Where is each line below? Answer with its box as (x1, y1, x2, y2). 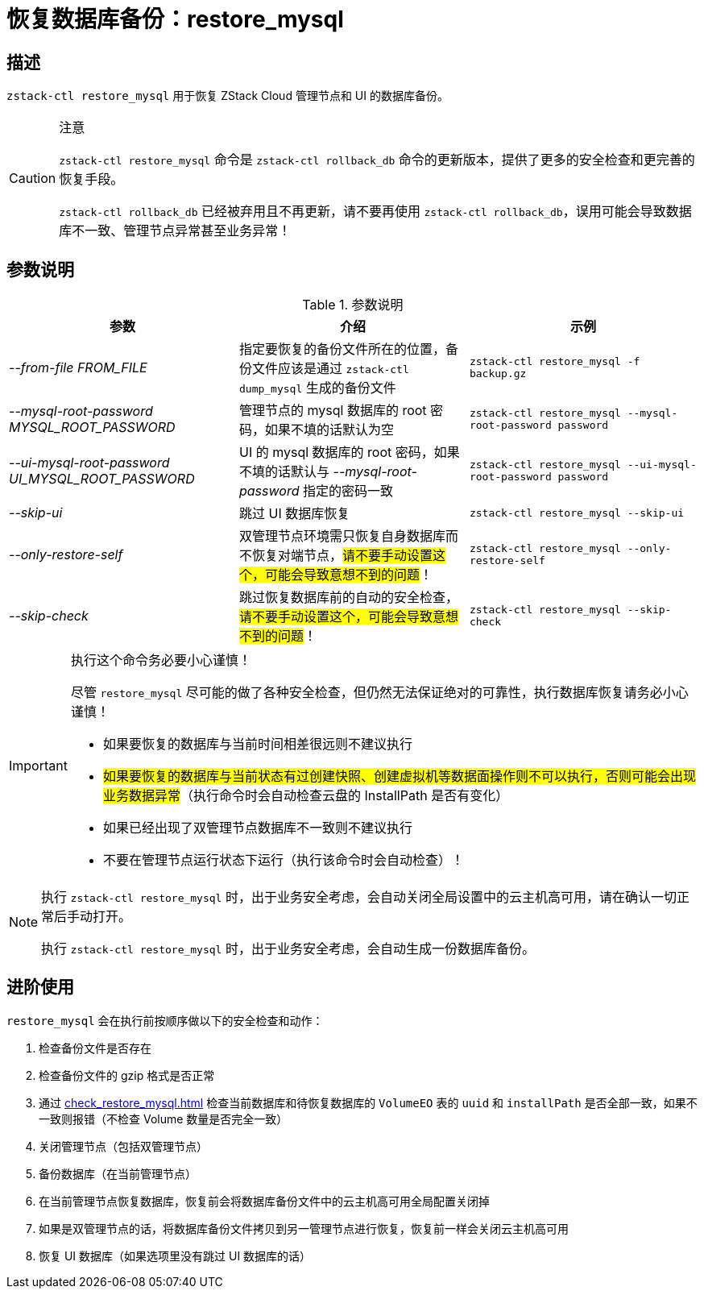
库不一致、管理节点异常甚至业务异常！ (59, 222, 292, 239)
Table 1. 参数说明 (302, 297, 404, 313)
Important (9, 757, 68, 774)
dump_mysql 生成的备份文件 (238, 380, 396, 396)
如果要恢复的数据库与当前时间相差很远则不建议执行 (102, 736, 412, 753)
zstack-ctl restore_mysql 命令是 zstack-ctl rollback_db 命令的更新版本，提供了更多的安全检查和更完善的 (59, 151, 695, 168)
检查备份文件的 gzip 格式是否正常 (39, 1068, 215, 1082)
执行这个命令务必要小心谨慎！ (70, 652, 251, 669)
